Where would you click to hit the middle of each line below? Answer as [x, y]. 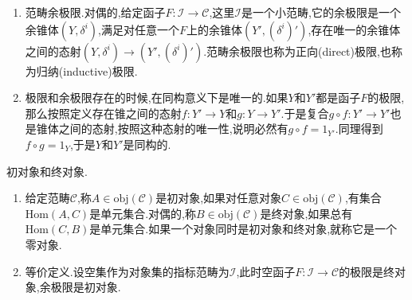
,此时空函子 [266, 271]
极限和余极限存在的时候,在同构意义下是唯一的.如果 [157, 97]
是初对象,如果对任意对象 [219, 198]
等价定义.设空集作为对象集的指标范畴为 [127, 271]
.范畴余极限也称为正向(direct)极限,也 [297, 51]
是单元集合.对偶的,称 [143, 213]
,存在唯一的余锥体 [354, 29]
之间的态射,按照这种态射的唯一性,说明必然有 [173, 129]
